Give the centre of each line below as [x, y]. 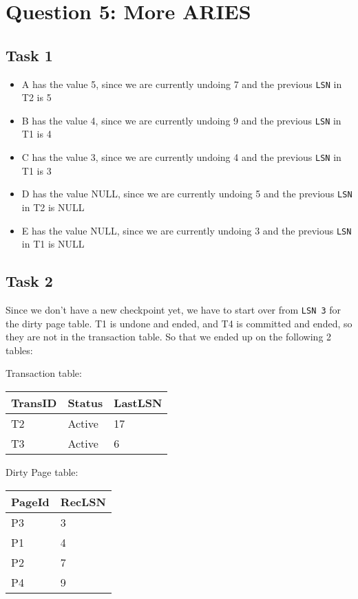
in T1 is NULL [53, 244]
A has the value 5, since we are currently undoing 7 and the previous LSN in [182, 84]
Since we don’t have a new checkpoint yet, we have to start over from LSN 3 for [173, 310]
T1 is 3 [36, 170]
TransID [34, 403]
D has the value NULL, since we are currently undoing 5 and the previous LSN [187, 194]
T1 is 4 [36, 134]
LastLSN [138, 403]
